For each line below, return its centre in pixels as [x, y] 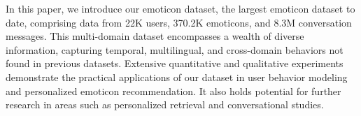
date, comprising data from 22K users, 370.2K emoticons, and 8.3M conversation [179, 22]
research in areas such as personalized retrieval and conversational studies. [165, 104]
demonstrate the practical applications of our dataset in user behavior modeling [177, 77]
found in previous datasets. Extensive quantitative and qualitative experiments [175, 63]
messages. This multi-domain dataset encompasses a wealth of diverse [155, 36]
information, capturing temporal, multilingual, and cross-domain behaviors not [175, 49]
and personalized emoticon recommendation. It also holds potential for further [174, 90]
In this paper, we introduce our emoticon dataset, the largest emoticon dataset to [180, 8]
